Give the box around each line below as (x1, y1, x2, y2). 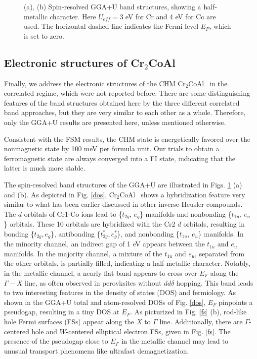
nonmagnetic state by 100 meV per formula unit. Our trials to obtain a (4, 143, 219, 154)
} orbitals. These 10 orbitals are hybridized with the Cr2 (4, 219, 175, 229)
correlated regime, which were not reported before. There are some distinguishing (4, 88, 250, 98)
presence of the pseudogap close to (4, 336, 108, 346)
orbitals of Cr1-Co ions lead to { (24, 208, 122, 219)
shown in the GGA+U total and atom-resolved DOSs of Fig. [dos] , (4, 297, 206, 307)
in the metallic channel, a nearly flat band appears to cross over (4, 267, 197, 278)
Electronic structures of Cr (4, 55, 145, 70)
